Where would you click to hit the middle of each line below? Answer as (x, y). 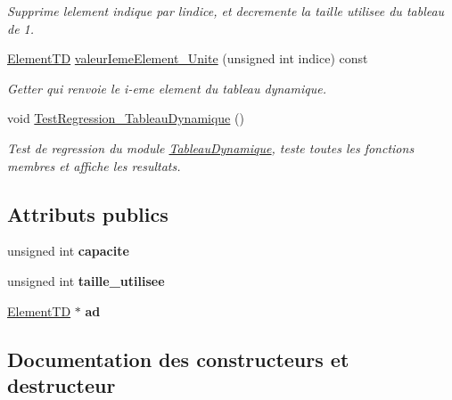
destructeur (62, 384)
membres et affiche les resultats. (94, 165)
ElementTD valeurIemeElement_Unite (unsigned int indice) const (188, 58)
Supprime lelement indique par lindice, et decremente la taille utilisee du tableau (226, 11)
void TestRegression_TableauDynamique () (126, 118)
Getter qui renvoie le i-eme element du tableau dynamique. (167, 88)
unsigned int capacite (68, 251)
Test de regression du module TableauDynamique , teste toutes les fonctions (211, 147)
